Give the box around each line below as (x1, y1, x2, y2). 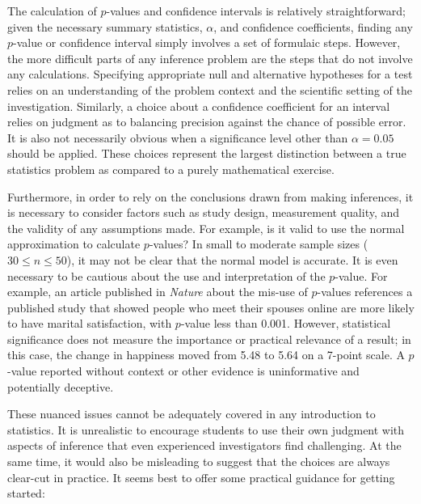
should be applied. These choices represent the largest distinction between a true (7, 145, 406, 162)
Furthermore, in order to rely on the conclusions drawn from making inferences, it (7, 188, 414, 205)
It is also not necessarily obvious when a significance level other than (7, 129, 348, 146)
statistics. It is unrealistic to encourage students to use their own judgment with (7, 421, 405, 438)
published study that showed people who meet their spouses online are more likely (7, 299, 415, 316)
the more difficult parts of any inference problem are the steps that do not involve (7, 49, 413, 66)
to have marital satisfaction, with (7, 315, 172, 332)
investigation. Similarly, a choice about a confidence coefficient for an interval (7, 97, 390, 114)
